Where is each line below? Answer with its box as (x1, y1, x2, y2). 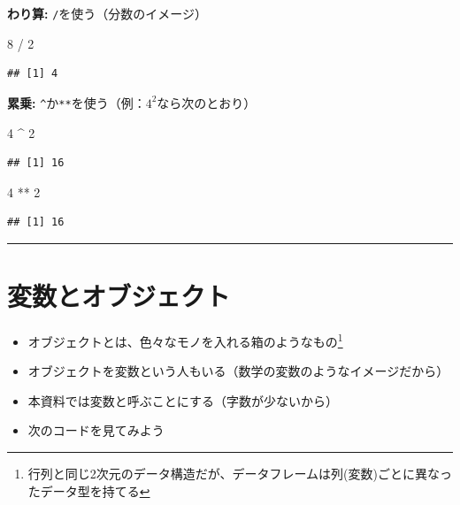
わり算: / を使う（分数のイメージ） (7, 4, 208, 22)
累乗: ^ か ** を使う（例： (7, 93, 146, 111)
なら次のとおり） (157, 93, 257, 111)
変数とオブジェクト (7, 278, 231, 314)
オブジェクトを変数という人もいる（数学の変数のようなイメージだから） (27, 362, 449, 380)
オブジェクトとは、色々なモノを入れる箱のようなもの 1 (27, 330, 343, 350)
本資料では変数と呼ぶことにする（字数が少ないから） (27, 391, 338, 409)
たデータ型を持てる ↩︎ (27, 481, 150, 500)
